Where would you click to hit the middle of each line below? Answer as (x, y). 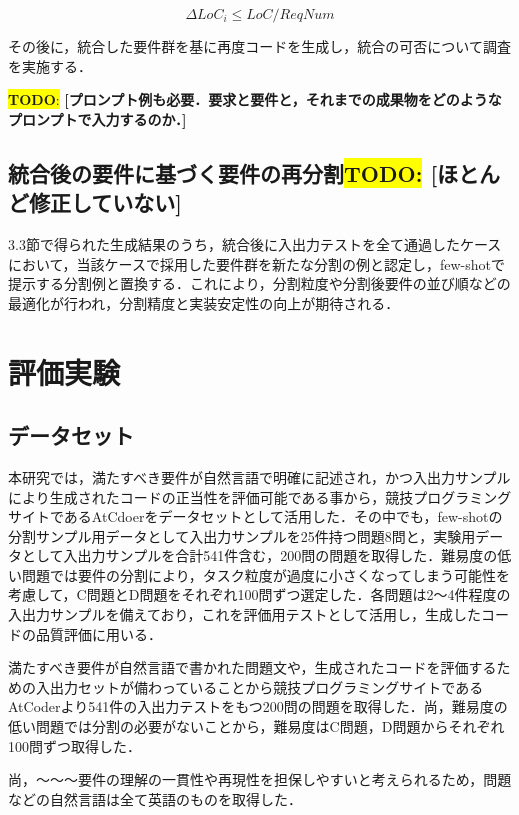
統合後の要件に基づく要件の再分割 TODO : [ (223, 172)
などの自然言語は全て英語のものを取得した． (155, 798)
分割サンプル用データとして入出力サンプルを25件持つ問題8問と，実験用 (242, 535)
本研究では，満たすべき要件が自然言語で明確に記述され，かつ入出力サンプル (259, 476)
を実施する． (50, 65)
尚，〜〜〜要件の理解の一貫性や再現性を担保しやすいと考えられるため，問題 (260, 779)
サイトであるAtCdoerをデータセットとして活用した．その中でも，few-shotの (255, 516)
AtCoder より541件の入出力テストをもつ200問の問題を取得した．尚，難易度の (258, 706)
